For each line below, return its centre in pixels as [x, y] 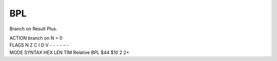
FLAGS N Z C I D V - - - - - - [39, 45]
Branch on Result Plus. [33, 29]
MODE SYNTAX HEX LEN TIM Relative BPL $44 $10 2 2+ [69, 52]
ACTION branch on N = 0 [36, 38]
